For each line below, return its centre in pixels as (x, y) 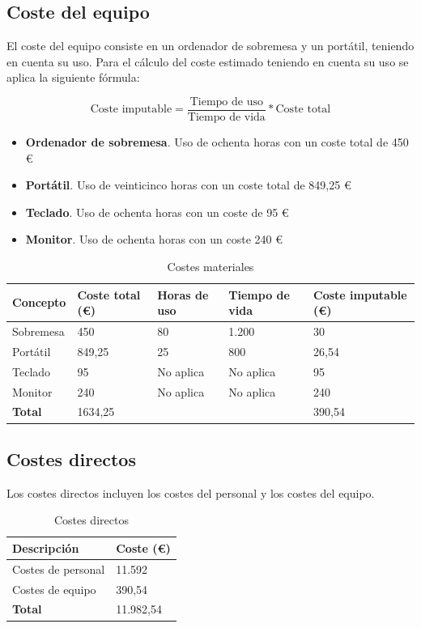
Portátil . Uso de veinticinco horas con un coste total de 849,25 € (188, 185)
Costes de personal (59, 569)
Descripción (46, 547)
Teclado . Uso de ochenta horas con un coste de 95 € (157, 212)
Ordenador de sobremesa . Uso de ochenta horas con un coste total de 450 (217, 142)
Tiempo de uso (226, 102)
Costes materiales (210, 267)
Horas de (183, 294)
